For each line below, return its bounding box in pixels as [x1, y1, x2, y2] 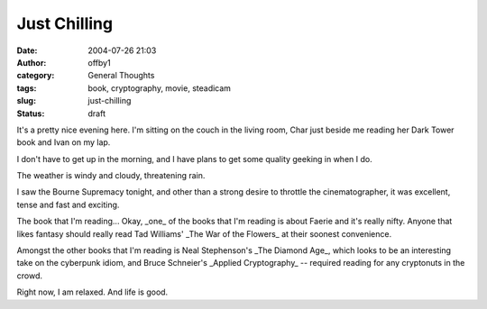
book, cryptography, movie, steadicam [87, 82, 232, 94]
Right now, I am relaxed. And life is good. [16, 286, 169, 297]
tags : [16, 82, 37, 94]
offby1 [87, 57, 112, 68]
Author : [16, 57, 47, 68]
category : [16, 70, 55, 81]
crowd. [16, 270, 42, 281]
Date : [16, 45, 38, 56]
